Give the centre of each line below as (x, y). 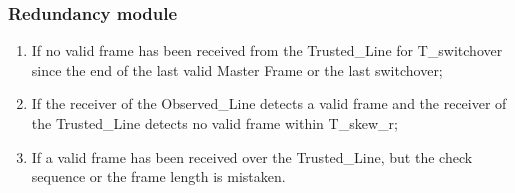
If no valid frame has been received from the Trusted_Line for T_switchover (267, 50)
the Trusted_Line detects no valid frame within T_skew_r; (214, 123)
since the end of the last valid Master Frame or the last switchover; (237, 69)
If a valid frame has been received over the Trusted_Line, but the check (252, 156)
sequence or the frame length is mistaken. (158, 176)
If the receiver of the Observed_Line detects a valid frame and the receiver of (269, 103)
